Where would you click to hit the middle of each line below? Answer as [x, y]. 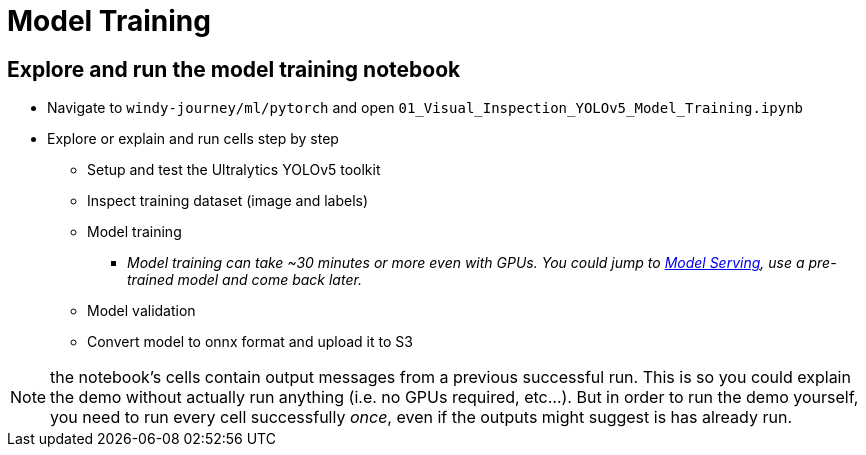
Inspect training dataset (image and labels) [228, 201]
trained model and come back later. [244, 280]
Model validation [141, 311]
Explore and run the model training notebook [234, 69]
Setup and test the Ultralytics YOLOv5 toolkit [234, 170]
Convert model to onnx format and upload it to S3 [250, 342]
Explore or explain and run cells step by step [193, 139]
